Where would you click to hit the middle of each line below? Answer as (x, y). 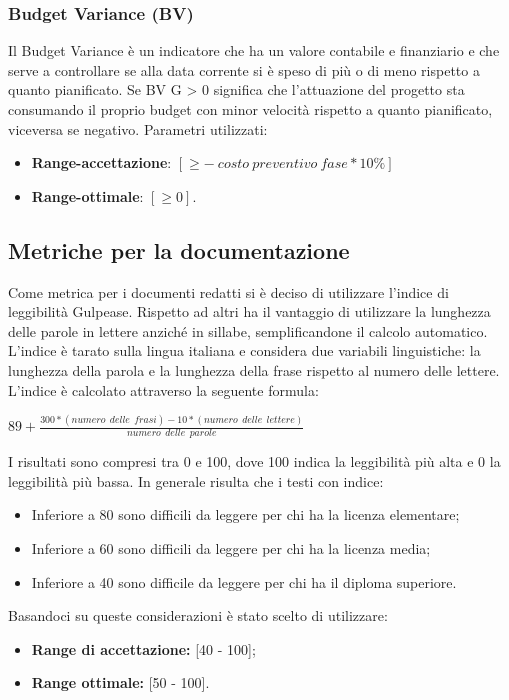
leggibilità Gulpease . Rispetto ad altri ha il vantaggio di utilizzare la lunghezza (249, 311)
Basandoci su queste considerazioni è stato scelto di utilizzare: (198, 615)
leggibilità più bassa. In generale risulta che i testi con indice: (196, 480)
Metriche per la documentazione (179, 249)
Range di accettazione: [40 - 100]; (143, 648)
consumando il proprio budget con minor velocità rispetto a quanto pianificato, (250, 109)
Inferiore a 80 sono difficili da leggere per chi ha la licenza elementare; (245, 514)
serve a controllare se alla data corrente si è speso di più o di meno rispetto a (244, 69)
